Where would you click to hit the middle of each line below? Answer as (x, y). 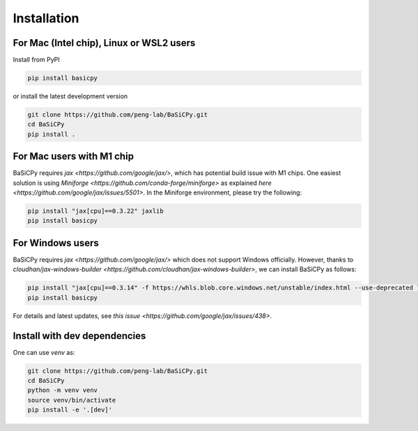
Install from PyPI (37, 60)
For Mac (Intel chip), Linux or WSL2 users (104, 43)
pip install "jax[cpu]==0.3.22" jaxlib (95, 211)
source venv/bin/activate (72, 400)
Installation (46, 18)
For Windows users (56, 243)
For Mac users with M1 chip (73, 157)
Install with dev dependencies (79, 336)
